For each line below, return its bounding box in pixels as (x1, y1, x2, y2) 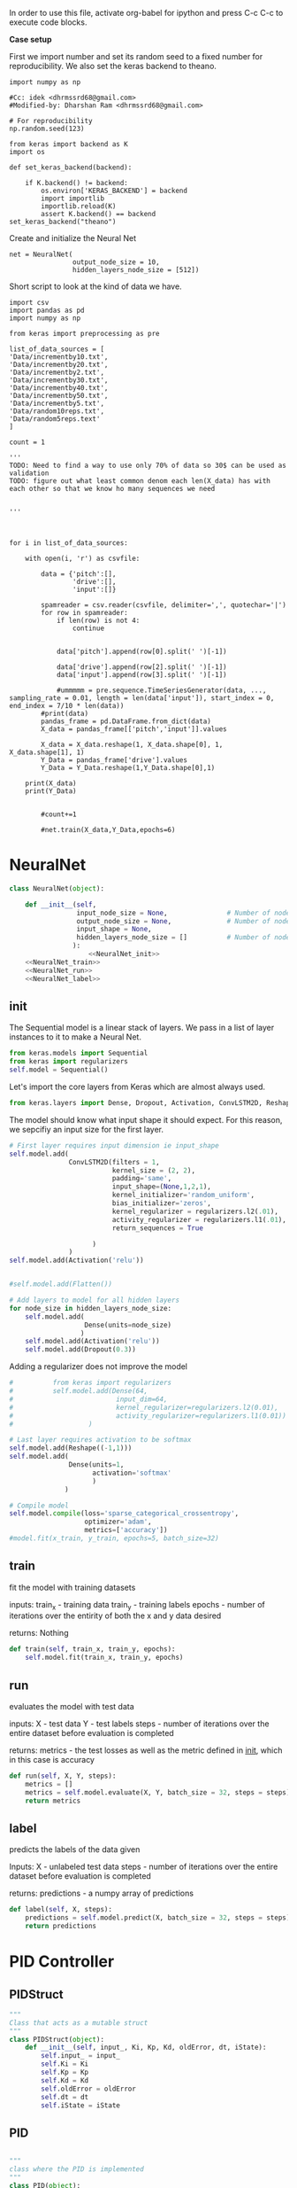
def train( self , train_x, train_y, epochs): (9, 1645, 176, 1654)
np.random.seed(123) (9, 124, 86, 133)
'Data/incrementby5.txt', (9, 399, 104, 408)
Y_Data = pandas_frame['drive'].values (41, 756, 188, 765)
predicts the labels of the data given (9, 1844, 141, 1855)
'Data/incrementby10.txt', (9, 353, 109, 362)
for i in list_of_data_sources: (9, 539, 128, 548)
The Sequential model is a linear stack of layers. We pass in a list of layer (9, 1023, 275, 1033)
